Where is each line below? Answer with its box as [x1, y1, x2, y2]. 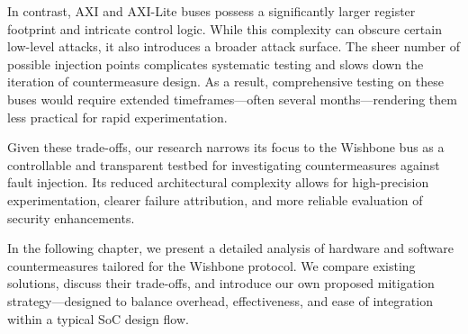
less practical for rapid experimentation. [7, 107, 228, 126]
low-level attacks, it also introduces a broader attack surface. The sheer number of [7, 37, 461, 56]
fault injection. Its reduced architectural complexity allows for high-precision [7, 173, 429, 192]
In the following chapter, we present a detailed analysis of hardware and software [7, 239, 454, 257]
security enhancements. [7, 208, 135, 227]
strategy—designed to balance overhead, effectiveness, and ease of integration [7, 291, 433, 310]
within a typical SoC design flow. [7, 309, 189, 328]
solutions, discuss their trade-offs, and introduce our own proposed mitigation [7, 274, 435, 293]
